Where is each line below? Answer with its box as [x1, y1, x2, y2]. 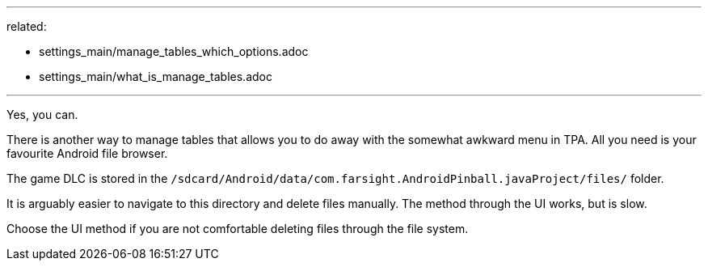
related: [6, 19, 47, 33]
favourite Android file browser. [6, 146, 168, 160]
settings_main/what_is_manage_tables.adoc [39, 70, 272, 83]
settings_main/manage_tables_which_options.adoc [39, 44, 309, 58]
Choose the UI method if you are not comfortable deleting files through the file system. [6, 222, 469, 235]
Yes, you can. [6, 108, 78, 121]
